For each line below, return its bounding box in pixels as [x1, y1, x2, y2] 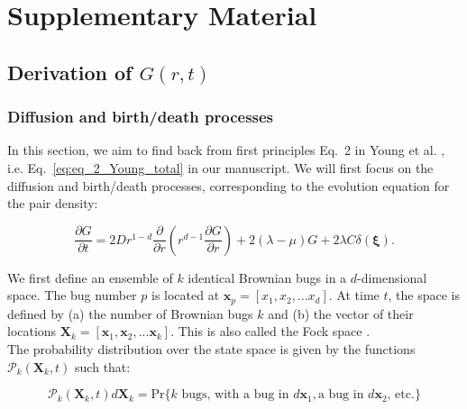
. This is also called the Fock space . [170, 322, 371, 341]
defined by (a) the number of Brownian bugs [7, 304, 253, 323]
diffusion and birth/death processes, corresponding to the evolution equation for [7, 176, 450, 195]
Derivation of [7, 58, 133, 86]
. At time [328, 286, 380, 304]
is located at [151, 286, 220, 304]
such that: [75, 357, 131, 376]
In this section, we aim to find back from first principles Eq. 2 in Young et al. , [7, 141, 445, 159]
